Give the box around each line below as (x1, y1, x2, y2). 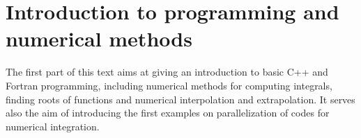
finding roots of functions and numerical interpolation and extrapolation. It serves (6, 92, 355, 106)
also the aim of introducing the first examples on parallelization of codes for (6, 105, 330, 120)
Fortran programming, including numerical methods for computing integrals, (6, 78, 332, 92)
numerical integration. (6, 119, 100, 133)
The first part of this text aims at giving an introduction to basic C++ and (6, 64, 328, 79)
